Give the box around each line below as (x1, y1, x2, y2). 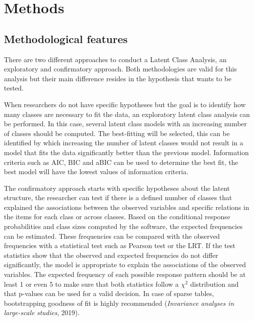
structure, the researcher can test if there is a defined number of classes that (4, 192, 232, 203)
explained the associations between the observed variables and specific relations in (4, 202, 249, 212)
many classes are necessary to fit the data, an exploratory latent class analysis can (4, 109, 250, 119)
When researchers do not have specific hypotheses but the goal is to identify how (4, 99, 246, 109)
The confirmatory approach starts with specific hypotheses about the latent (4, 183, 230, 193)
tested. (4, 83, 24, 93)
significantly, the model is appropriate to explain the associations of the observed (4, 259, 246, 270)
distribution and (190, 278, 239, 289)
